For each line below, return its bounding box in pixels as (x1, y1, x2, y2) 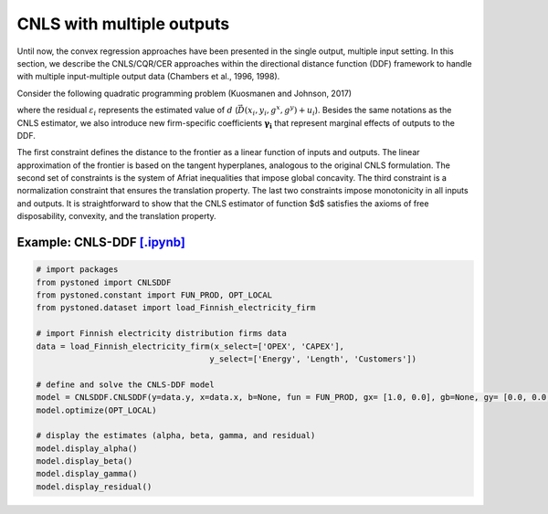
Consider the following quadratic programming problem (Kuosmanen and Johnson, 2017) (16, 88, 352, 99)
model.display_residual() (36, 481, 153, 492)
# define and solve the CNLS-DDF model (36, 379, 215, 390)
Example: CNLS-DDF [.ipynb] (16, 235, 186, 250)
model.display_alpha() (36, 443, 138, 454)
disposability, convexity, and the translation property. (16, 211, 216, 222)
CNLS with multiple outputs (16, 14, 230, 34)
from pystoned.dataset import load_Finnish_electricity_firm (36, 302, 316, 313)
